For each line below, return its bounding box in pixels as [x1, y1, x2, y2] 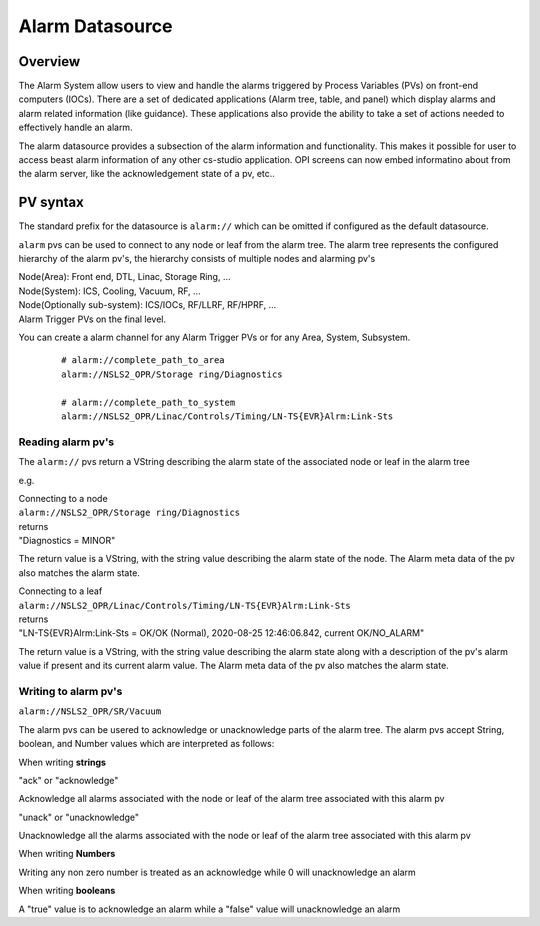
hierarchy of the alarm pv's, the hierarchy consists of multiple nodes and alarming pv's [18, 253, 376, 265]
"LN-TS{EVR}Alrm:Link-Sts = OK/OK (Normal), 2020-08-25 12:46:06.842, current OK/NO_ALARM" [18, 627, 425, 639]
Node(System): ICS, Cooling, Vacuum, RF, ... [18, 285, 201, 297]
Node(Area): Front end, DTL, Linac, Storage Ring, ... [18, 271, 231, 283]
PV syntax [18, 194, 84, 211]
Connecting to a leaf [18, 585, 103, 597]
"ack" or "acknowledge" [18, 774, 119, 786]
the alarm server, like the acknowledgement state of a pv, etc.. [18, 168, 275, 180]
